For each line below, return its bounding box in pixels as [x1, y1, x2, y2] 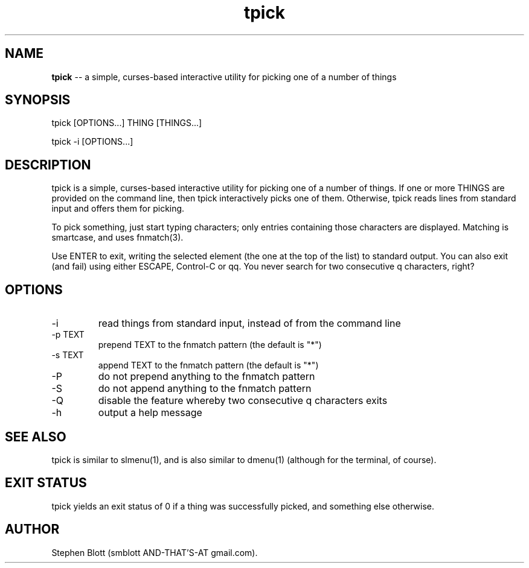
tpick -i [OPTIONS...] [51, 136, 133, 147]
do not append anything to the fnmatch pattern [98, 382, 312, 395]
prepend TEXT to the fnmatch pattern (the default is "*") [98, 339, 322, 350]
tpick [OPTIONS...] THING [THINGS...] [51, 118, 202, 128]
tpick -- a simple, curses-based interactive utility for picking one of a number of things [51, 71, 397, 82]
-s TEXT [51, 350, 84, 361]
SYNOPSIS [5, 92, 71, 108]
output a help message [98, 406, 202, 419]
